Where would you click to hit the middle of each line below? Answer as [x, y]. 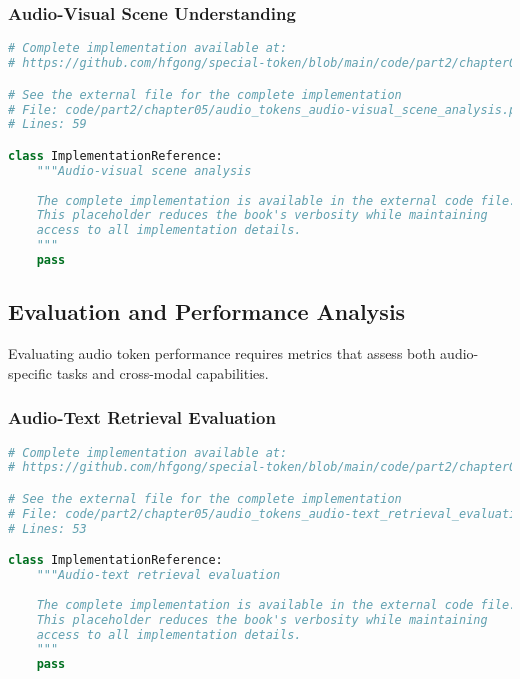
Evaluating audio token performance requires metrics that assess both [222, 353]
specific [30, 372]
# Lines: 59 [47, 124]
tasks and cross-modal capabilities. [162, 372]
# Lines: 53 [47, 528]
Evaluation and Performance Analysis [207, 311]
